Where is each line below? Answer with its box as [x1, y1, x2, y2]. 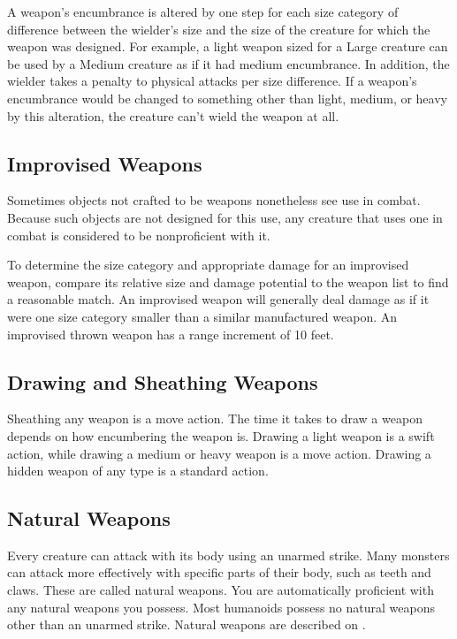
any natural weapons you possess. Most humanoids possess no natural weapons [7, 597, 435, 616]
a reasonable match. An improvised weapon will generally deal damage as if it [7, 290, 430, 308]
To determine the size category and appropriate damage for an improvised [7, 255, 409, 274]
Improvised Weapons [7, 149, 202, 177]
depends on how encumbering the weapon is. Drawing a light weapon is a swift [7, 426, 435, 445]
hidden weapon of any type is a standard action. [7, 461, 269, 480]
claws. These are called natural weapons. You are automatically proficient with [7, 581, 434, 599]
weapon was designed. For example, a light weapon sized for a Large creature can [7, 37, 448, 56]
